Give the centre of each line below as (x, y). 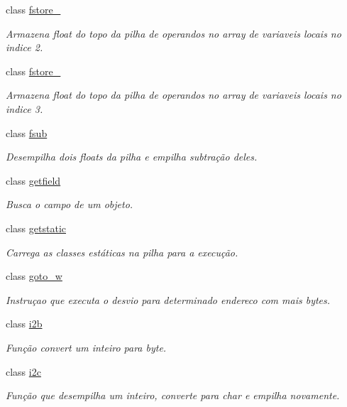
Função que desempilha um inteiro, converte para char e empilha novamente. (173, 395)
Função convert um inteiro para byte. (86, 347)
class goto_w (34, 276)
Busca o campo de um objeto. (70, 204)
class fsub (27, 132)
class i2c (23, 371)
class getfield (33, 180)
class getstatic (36, 228)
